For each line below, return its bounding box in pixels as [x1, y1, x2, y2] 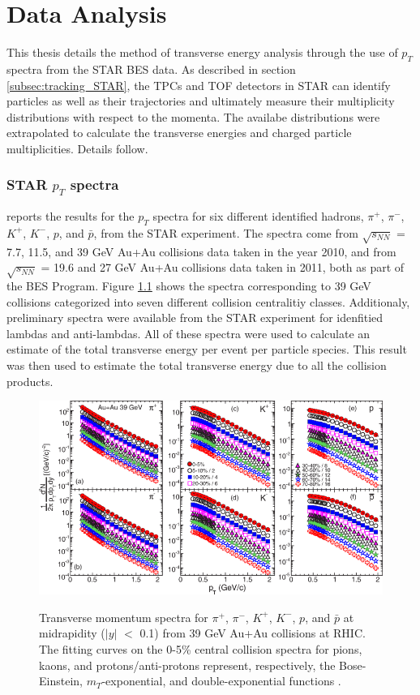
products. [6, 372, 54, 389]
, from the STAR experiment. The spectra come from [93, 224, 358, 241]
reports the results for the [6, 208, 135, 225]
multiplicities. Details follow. [6, 139, 148, 157]
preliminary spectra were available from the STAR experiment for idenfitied [6, 309, 384, 326]
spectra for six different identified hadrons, [152, 208, 364, 225]
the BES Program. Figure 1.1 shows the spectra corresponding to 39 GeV [6, 277, 371, 294]
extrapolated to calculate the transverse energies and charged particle [6, 124, 352, 141]
